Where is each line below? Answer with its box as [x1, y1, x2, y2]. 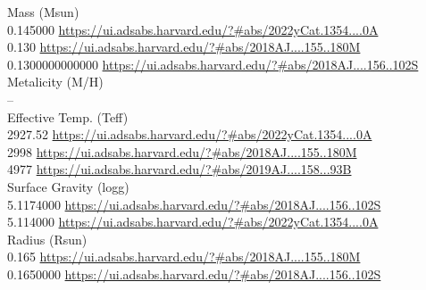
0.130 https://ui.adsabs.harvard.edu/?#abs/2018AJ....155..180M [7, 37, 361, 56]
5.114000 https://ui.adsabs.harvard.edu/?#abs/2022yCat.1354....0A [7, 212, 379, 231]
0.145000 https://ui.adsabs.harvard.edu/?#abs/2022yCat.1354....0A [7, 20, 379, 38]
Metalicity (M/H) [7, 72, 104, 91]
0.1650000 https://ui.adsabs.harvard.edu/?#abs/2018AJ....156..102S [7, 264, 381, 283]
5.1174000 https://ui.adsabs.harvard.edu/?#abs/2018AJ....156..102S [7, 195, 381, 213]
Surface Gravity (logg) [7, 177, 129, 195]
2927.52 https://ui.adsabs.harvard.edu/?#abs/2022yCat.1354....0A [7, 125, 372, 144]
